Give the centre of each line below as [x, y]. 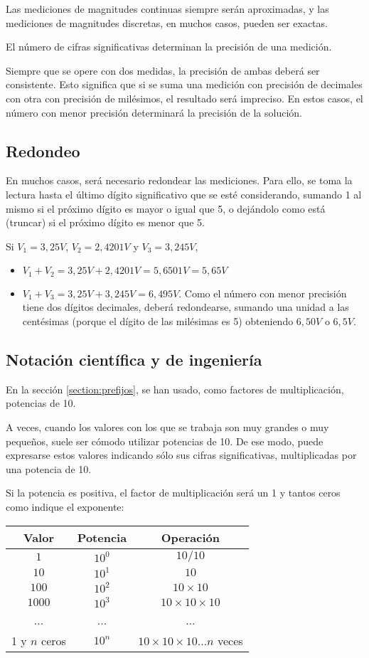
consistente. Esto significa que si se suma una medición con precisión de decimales [184, 84]
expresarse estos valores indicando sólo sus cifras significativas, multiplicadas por [181, 455]
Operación [190, 537]
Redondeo [43, 150]
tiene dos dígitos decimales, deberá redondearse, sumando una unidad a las [186, 307]
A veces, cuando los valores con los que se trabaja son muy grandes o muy [167, 426]
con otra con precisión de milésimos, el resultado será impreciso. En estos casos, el [184, 98]
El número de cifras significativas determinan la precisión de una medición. [169, 47]
